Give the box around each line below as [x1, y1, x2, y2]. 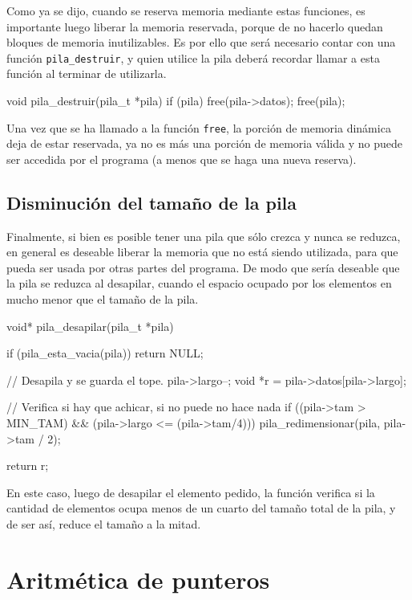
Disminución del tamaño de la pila [6, 190, 297, 214]
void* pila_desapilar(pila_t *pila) [6, 317, 174, 334]
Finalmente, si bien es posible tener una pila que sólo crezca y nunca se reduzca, [6, 227, 401, 244]
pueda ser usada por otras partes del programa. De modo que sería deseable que [6, 259, 400, 276]
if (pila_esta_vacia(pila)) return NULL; [6, 345, 204, 361]
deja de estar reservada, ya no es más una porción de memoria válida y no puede [6, 135, 402, 152]
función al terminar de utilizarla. [6, 65, 167, 82]
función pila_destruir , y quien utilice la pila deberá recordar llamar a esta [6, 49, 380, 66]
